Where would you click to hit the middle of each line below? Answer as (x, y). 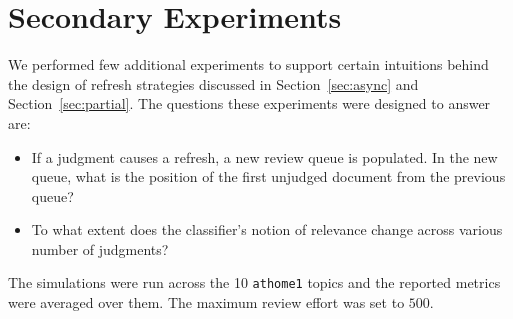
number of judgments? (100, 248)
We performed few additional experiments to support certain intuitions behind (248, 64)
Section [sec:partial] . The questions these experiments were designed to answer (249, 103)
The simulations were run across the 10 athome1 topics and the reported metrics (254, 282)
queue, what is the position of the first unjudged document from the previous (268, 176)
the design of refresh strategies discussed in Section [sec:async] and (213, 83)
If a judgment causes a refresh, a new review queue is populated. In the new (264, 156)
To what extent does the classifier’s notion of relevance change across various (267, 229)
